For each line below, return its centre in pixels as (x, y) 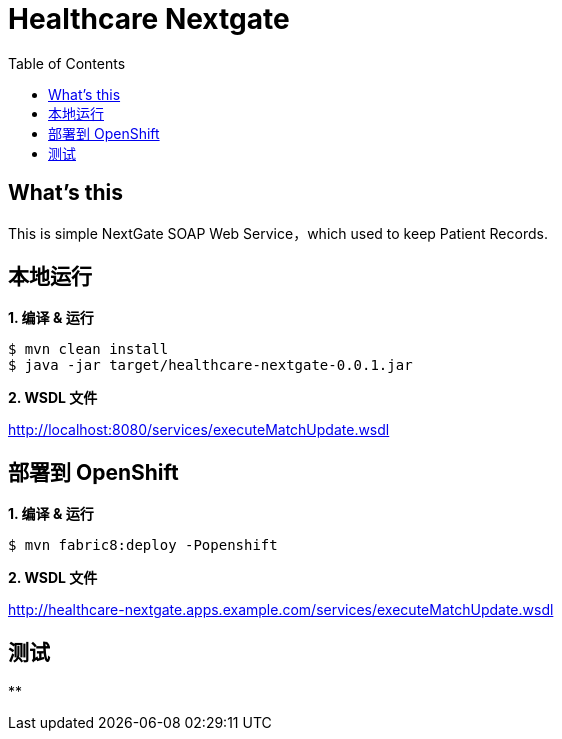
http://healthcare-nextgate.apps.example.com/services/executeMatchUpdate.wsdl (281, 610)
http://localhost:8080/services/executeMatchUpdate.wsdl (199, 430)
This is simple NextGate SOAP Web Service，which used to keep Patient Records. (278, 233)
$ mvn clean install (88, 349)
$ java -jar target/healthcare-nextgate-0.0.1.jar (210, 365)
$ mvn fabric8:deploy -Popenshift (143, 545)
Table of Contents (67, 63)
